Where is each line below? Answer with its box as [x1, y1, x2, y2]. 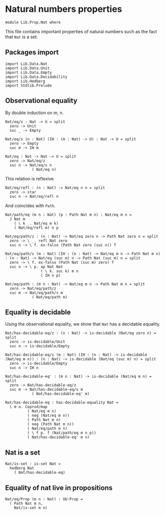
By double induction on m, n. [5, 110, 64, 115]
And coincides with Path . [5, 202, 56, 209]
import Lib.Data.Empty [5, 70, 52, 75]
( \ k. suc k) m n [40, 269, 79, 274]
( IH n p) [40, 273, 61, 278]
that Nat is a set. [5, 34, 38, 40]
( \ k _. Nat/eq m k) [14, 221, 58, 226]
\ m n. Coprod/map [9, 404, 48, 409]
